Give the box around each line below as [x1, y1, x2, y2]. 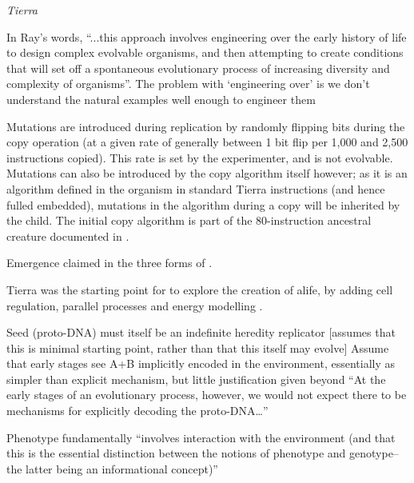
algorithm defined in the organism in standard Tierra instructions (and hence [6, 180, 385, 197]
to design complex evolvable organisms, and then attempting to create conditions [6, 44, 404, 61]
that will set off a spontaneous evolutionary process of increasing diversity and [6, 59, 390, 76]
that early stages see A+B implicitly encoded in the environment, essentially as [6, 355, 396, 372]
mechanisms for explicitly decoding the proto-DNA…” [6, 402, 269, 419]
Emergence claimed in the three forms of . [6, 254, 213, 271]
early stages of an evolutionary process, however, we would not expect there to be [6, 386, 407, 403]
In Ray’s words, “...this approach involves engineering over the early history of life [6, 28, 407, 45]
